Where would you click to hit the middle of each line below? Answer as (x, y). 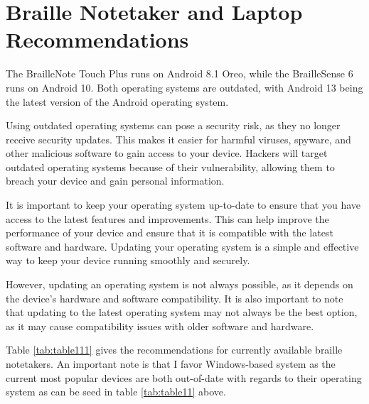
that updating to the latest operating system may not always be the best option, (182, 312)
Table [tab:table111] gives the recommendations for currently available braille (174, 350)
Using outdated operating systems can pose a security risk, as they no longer (173, 125)
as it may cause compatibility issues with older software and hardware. (160, 326)
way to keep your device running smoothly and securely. (128, 260)
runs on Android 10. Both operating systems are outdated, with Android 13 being (184, 87)
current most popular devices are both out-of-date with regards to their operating (184, 377)
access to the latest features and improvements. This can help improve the (167, 218)
